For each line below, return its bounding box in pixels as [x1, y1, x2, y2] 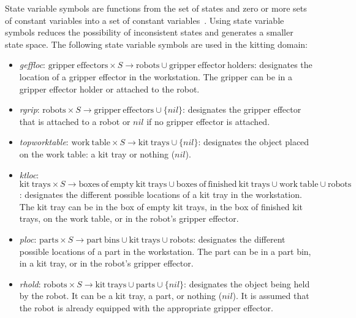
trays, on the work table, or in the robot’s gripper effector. [19, 212, 239, 225]
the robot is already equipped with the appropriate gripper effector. [19, 301, 273, 314]
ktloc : [19, 168, 39, 181]
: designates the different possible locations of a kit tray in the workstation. [19, 188, 302, 201]
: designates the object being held [184, 277, 310, 290]
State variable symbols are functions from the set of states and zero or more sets [5, 2, 307, 14]
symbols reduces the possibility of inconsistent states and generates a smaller [5, 26, 294, 39]
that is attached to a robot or [19, 115, 131, 127]
